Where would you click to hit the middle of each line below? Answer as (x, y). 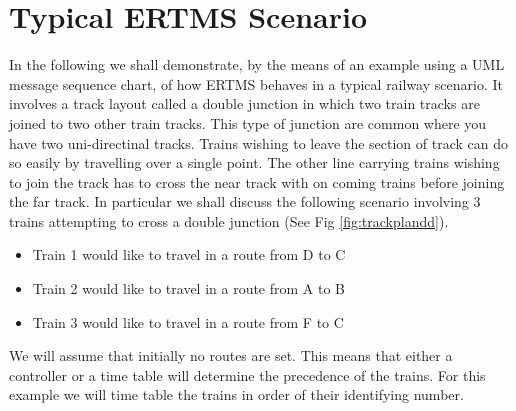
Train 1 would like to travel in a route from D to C (189, 254)
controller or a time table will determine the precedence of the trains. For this (247, 374)
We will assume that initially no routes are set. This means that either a (231, 355)
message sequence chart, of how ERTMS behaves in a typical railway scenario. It (256, 83)
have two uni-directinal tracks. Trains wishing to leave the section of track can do (258, 142)
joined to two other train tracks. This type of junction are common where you (248, 122)
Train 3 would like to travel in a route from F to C (188, 321)
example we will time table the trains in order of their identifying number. (236, 394)
